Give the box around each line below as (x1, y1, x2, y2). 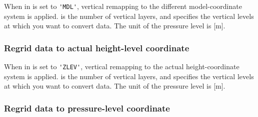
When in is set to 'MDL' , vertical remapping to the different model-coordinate (4, 1, 242, 11)
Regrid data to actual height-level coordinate (4, 41, 189, 54)
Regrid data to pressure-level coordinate (4, 102, 170, 114)
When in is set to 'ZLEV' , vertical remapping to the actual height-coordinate (4, 61, 239, 72)
